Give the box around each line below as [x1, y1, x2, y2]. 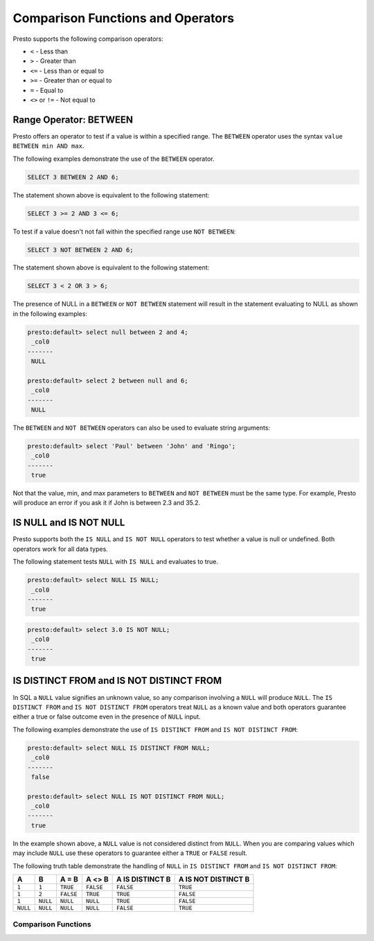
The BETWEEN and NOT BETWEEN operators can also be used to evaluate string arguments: [12, 423, 270, 432]
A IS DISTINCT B [116, 874, 171, 883]
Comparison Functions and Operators [12, 10, 235, 26]
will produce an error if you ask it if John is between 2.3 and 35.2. [12, 499, 201, 507]
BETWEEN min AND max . [12, 142, 84, 150]
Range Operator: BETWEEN [12, 114, 133, 125]
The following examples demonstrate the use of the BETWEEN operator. [12, 155, 215, 163]
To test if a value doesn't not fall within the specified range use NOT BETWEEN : [12, 227, 236, 236]
